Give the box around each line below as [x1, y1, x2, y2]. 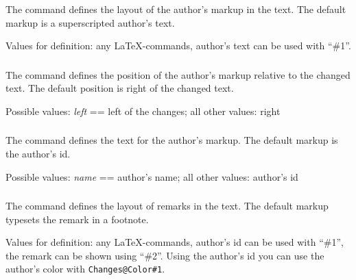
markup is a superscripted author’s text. [5, 15, 175, 29]
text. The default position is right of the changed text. [5, 81, 234, 95]
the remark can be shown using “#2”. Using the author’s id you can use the [5, 248, 324, 262]
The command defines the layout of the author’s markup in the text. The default [5, 1, 346, 16]
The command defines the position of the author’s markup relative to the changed [5, 67, 351, 81]
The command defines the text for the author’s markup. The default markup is [5, 133, 338, 147]
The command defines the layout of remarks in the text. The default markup [5, 199, 329, 213]
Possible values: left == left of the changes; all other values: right [5, 103, 281, 118]
